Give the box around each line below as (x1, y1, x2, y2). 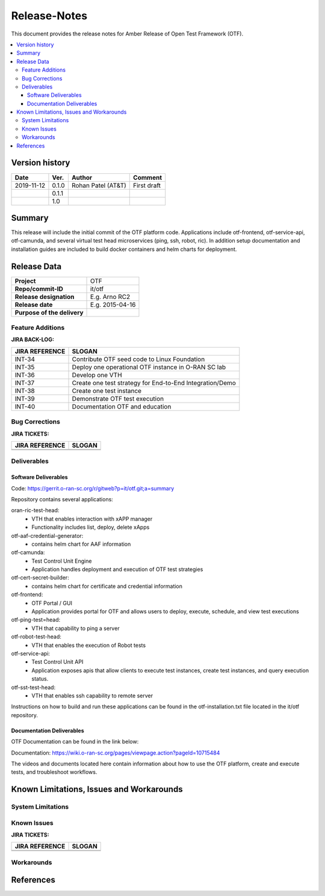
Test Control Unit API (31, 658, 84, 666)
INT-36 (14, 371, 36, 379)
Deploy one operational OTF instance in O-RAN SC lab (72, 363, 226, 371)
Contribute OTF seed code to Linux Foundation (72, 355, 205, 363)
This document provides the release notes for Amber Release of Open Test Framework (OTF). (11, 30, 244, 37)
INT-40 (14, 402, 36, 410)
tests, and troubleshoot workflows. (11, 768, 97, 776)
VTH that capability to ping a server (31, 625, 120, 632)
